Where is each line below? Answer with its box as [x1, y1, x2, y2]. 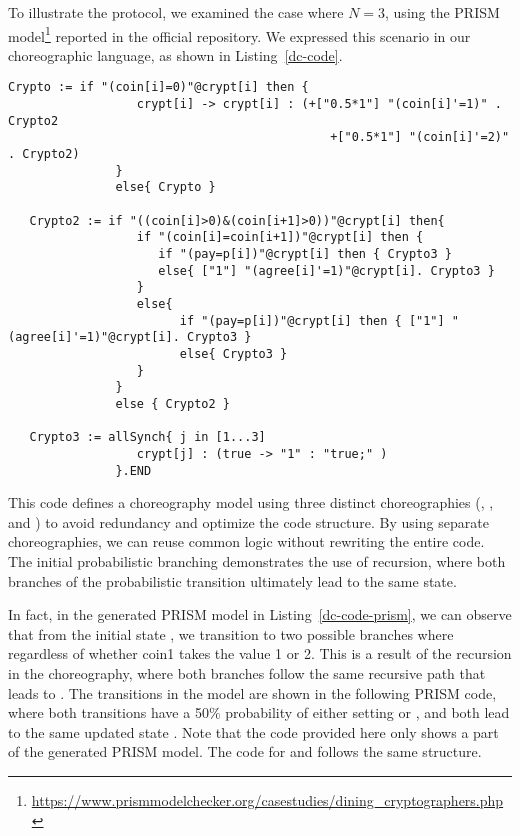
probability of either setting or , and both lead [225, 702, 510, 723]
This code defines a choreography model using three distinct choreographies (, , [8, 492, 494, 513]
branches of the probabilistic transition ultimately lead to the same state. [8, 570, 457, 591]
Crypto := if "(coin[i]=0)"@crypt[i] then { [8, 80, 309, 95]
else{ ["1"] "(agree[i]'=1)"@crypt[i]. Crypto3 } [158, 263, 495, 278]
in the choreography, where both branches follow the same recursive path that [8, 662, 486, 683]
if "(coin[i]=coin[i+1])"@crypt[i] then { [136, 230, 424, 245]
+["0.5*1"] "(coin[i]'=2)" [330, 130, 510, 145]
